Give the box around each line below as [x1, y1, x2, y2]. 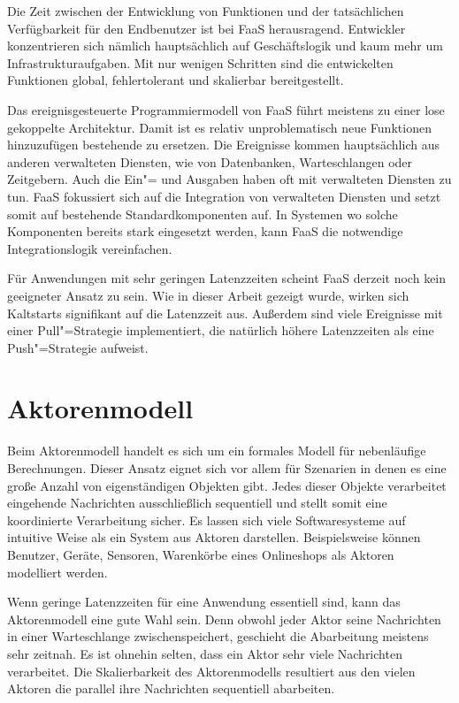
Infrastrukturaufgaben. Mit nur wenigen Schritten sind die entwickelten [7, 53, 394, 72]
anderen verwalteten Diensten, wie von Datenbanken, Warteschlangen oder [7, 152, 413, 171]
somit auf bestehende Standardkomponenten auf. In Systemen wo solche [7, 204, 398, 223]
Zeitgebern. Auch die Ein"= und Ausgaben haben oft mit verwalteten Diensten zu [7, 170, 452, 188]
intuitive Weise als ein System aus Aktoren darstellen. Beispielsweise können [7, 528, 421, 546]
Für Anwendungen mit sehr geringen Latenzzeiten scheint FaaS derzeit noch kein [7, 269, 447, 287]
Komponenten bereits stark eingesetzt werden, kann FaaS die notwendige [7, 222, 403, 241]
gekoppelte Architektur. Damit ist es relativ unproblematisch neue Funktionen [7, 118, 432, 136]
